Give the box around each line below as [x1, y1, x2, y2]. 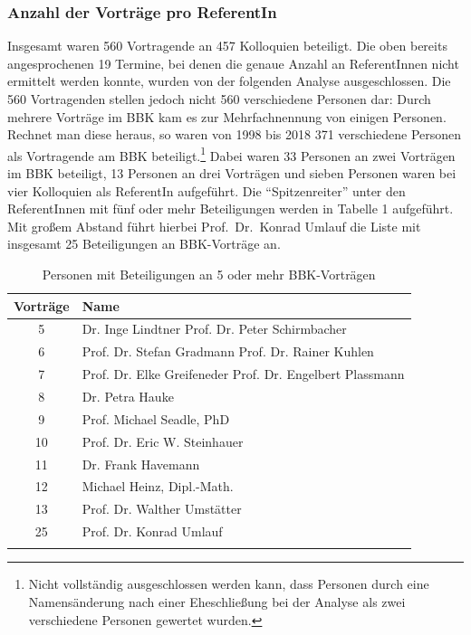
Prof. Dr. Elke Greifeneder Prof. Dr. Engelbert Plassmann [82, 365, 405, 384]
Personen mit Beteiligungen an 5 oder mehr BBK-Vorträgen [42, 265, 376, 283]
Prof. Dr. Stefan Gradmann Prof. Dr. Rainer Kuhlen [82, 342, 374, 361]
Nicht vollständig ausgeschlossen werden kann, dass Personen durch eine [28, 574, 429, 593]
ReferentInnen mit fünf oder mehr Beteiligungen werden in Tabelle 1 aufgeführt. [7, 199, 454, 218]
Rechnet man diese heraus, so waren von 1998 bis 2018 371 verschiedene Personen [7, 125, 462, 144]
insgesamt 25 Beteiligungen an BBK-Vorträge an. [7, 234, 281, 253]
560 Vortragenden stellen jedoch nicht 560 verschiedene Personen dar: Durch [7, 90, 431, 108]
